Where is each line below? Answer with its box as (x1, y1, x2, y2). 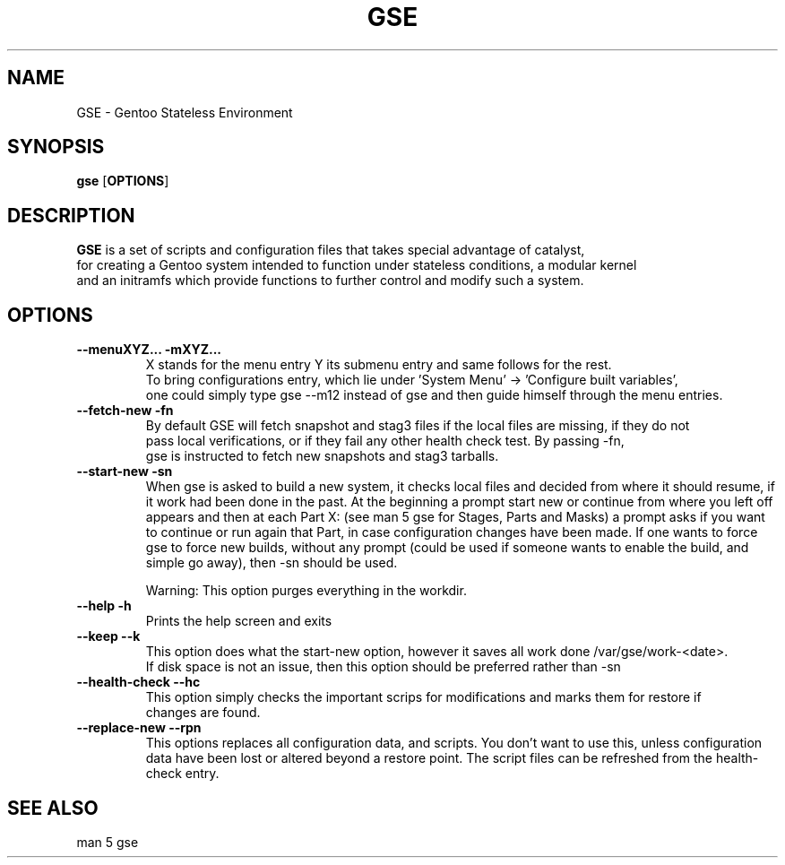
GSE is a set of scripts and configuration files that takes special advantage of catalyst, (76, 242, 585, 258)
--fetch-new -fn (76, 402, 174, 419)
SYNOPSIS (7, 135, 105, 159)
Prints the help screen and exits (145, 613, 332, 629)
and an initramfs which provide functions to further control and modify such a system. (76, 272, 584, 289)
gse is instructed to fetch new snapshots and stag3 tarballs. (145, 448, 499, 464)
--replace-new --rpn (76, 720, 202, 736)
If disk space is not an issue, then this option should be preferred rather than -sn (145, 659, 621, 675)
